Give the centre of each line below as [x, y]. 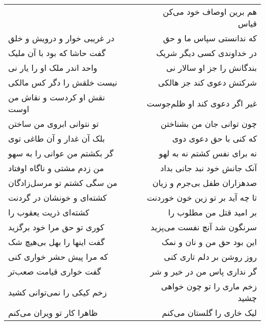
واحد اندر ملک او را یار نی [53, 67]
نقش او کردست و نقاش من [57, 97]
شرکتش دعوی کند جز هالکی [207, 82]
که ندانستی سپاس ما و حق [210, 38]
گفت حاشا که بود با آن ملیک [57, 53]
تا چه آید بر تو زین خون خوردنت [202, 197]
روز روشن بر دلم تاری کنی [210, 256]
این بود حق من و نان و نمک [209, 242]
